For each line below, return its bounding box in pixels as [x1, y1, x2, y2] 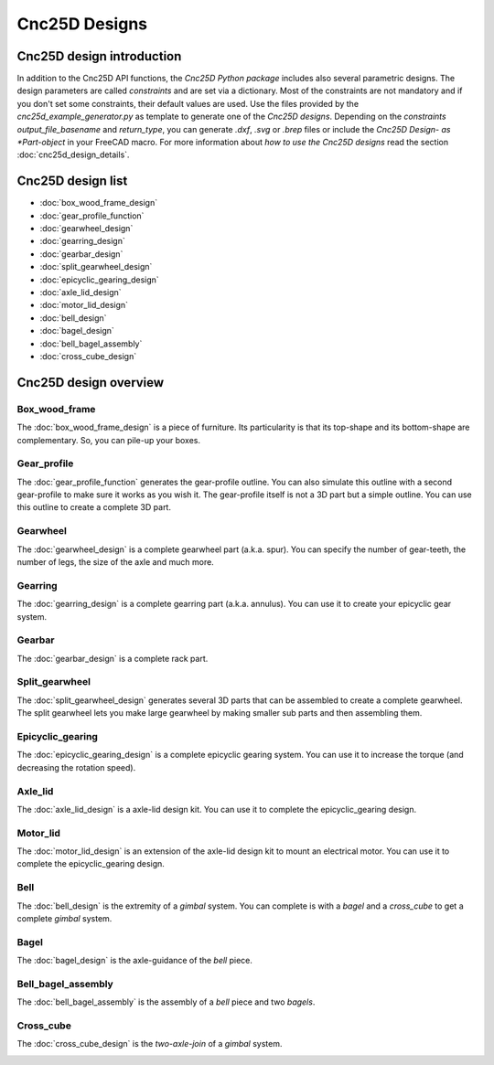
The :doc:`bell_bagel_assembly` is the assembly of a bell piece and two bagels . [16, 996, 316, 1007]
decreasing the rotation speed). [16, 761, 136, 772]
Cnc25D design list [16, 174, 128, 189]
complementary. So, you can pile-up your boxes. [16, 434, 201, 445]
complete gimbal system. [16, 912, 113, 923]
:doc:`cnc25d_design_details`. [16, 149, 130, 160]
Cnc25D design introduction [16, 48, 182, 64]
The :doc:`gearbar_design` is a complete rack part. [16, 653, 209, 664]
